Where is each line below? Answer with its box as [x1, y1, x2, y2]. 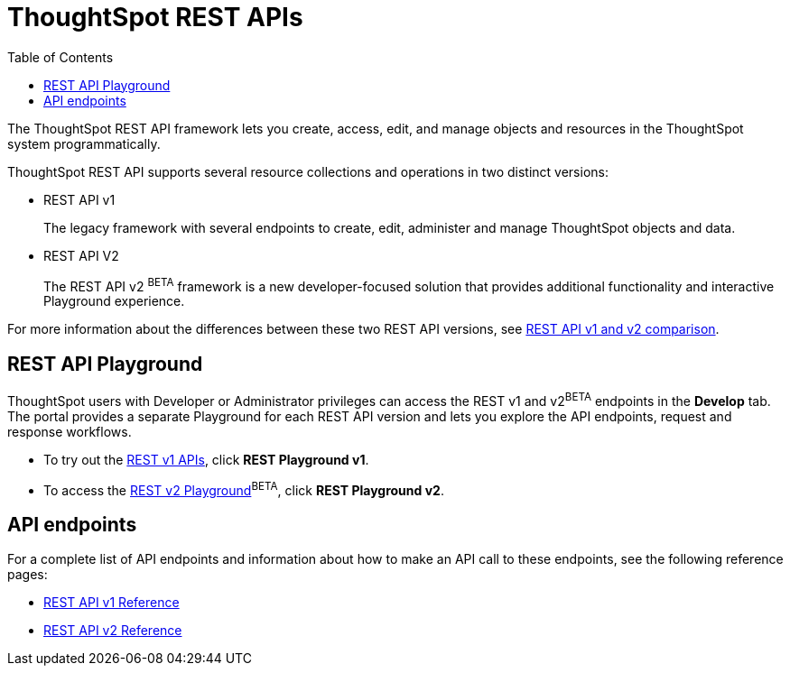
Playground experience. [43, 293, 185, 309]
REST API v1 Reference [43, 595, 180, 611]
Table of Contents [7, 49, 114, 65]
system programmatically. [7, 135, 161, 152]
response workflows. [7, 423, 132, 439]
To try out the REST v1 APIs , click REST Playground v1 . [43, 451, 369, 467]
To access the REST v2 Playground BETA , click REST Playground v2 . [43, 479, 444, 498]
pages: [7, 567, 48, 583]
